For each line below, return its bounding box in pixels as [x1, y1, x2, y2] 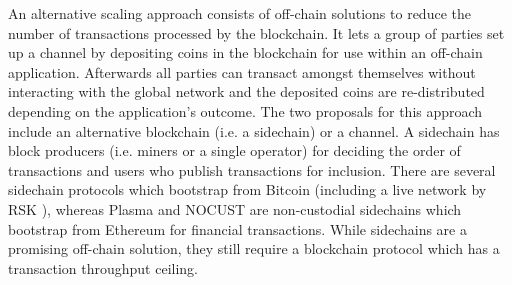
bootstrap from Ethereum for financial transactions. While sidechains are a [8, 218, 467, 239]
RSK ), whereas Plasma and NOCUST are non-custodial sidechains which [8, 198, 462, 219]
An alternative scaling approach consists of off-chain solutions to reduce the [8, 3, 471, 23]
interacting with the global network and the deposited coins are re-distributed [8, 81, 485, 102]
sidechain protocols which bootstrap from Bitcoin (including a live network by [8, 179, 487, 200]
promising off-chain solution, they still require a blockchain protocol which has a [8, 238, 500, 259]
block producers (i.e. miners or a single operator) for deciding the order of [8, 140, 461, 161]
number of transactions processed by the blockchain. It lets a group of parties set [8, 22, 505, 43]
